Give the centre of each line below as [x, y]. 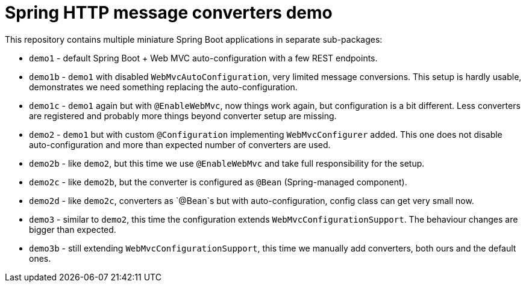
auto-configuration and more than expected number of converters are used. [180, 144]
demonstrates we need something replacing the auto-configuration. [163, 87]
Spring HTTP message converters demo [169, 13]
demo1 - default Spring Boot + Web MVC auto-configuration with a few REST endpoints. [203, 58]
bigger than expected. [73, 229]
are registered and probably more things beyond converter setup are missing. [183, 116]
